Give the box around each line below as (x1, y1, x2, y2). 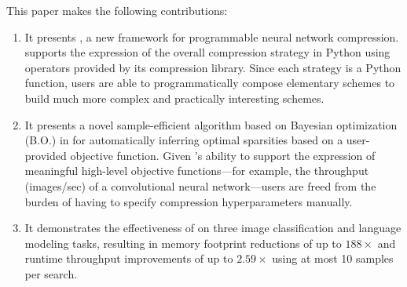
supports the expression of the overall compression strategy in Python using (24, 44, 390, 60)
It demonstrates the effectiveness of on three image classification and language (24, 220, 401, 236)
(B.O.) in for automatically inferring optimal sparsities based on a (24, 132, 343, 148)
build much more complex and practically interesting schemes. (24, 89, 324, 106)
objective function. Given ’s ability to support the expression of (70, 147, 376, 163)
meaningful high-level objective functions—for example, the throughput (24, 162, 369, 179)
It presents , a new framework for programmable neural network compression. (24, 28, 399, 45)
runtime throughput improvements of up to (24, 250, 233, 267)
